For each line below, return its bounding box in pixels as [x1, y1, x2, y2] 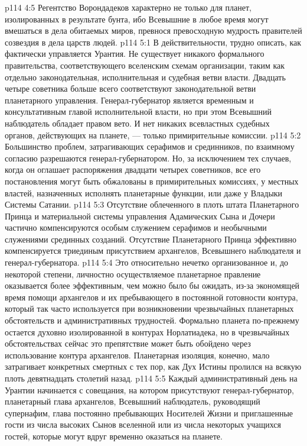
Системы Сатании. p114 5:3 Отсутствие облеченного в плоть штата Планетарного [5, 198, 299, 211]
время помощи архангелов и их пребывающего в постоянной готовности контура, [5, 290, 298, 303]
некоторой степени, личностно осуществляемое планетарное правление [5, 267, 261, 280]
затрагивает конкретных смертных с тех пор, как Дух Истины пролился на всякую [5, 360, 302, 373]
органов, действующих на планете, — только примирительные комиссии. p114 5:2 [5, 128, 301, 141]
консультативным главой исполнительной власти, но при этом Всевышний [5, 105, 272, 118]
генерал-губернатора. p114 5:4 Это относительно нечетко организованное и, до [5, 256, 289, 269]
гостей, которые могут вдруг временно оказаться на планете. [5, 429, 223, 442]
